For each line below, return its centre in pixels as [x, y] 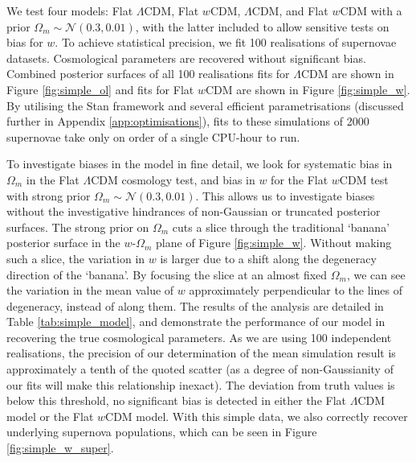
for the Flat [300, 179]
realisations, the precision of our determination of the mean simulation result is [201, 353]
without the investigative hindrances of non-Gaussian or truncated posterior [194, 211]
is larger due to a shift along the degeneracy [268, 258]
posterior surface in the [63, 243]
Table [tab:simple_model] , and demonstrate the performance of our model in [196, 322]
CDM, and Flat [290, 10]
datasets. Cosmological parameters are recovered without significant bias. [186, 58]
